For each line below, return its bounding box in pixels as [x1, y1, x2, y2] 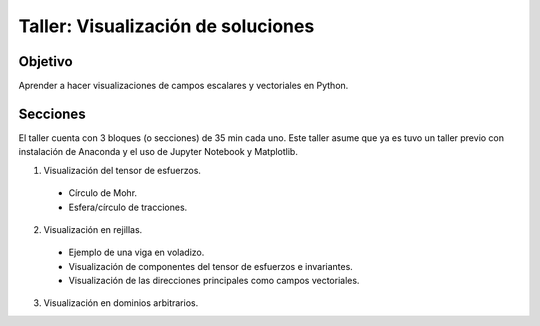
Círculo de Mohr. [68, 187, 138, 199]
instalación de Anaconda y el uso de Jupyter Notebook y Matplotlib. [18, 146, 299, 158]
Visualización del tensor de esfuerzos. [43, 164, 202, 176]
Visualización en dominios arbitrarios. [43, 297, 199, 309]
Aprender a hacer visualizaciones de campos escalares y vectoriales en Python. [18, 80, 349, 92]
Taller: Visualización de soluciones [18, 15, 315, 37]
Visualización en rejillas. [43, 223, 143, 235]
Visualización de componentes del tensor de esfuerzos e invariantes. [68, 260, 354, 272]
